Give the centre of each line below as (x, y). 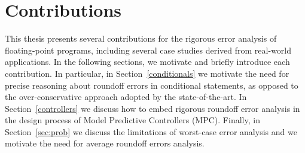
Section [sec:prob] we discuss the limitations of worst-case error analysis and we (151, 131)
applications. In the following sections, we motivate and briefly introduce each (147, 62)
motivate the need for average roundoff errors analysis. (105, 143)
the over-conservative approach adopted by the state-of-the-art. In (126, 97)
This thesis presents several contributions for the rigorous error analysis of (141, 38)
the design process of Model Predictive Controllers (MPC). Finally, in (132, 120)
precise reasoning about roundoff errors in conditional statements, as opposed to (152, 85)
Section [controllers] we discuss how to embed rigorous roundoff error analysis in (152, 108)
